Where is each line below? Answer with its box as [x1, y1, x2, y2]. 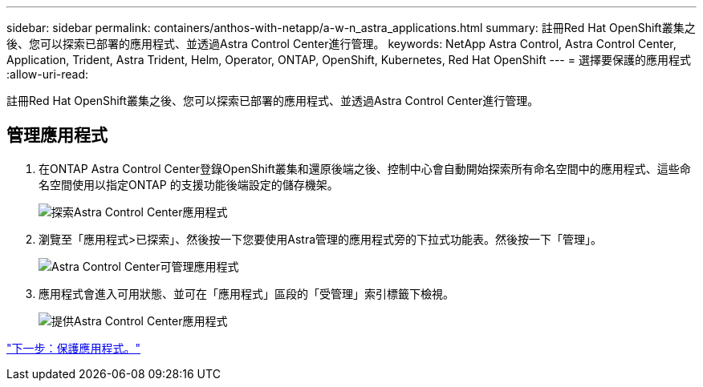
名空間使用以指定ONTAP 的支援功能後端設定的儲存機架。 [39, 177, 339, 191]
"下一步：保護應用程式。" [6, 341, 141, 355]
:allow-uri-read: [6, 67, 89, 81]
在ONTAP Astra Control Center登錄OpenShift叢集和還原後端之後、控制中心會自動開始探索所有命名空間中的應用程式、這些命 [39, 161, 691, 175]
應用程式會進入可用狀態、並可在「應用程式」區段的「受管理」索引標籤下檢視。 [39, 286, 454, 300]
